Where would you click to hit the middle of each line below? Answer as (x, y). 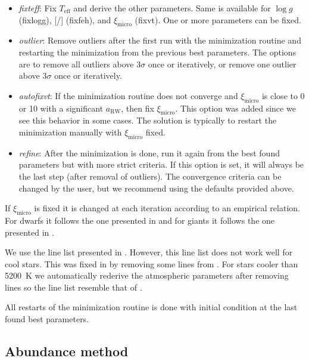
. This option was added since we (235, 108)
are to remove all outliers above (76, 64)
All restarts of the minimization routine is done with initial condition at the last (151, 307)
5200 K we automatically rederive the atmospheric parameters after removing (147, 275)
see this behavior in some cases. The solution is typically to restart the (148, 120)
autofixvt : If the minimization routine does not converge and (128, 95)
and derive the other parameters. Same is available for (172, 8)
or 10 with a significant (61, 108)
